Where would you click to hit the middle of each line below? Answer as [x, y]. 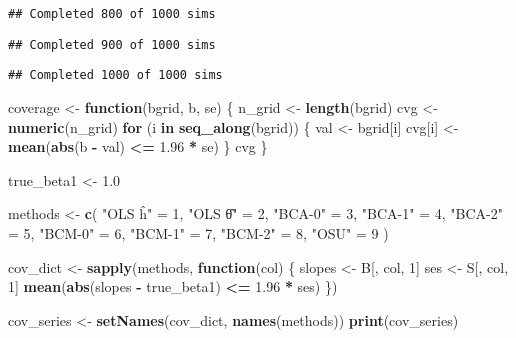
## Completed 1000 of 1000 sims [115, 75]
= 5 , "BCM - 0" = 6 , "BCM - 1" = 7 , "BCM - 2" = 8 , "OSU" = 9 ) [198, 232]
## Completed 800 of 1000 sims [112, 14]
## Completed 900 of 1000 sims [112, 44]
